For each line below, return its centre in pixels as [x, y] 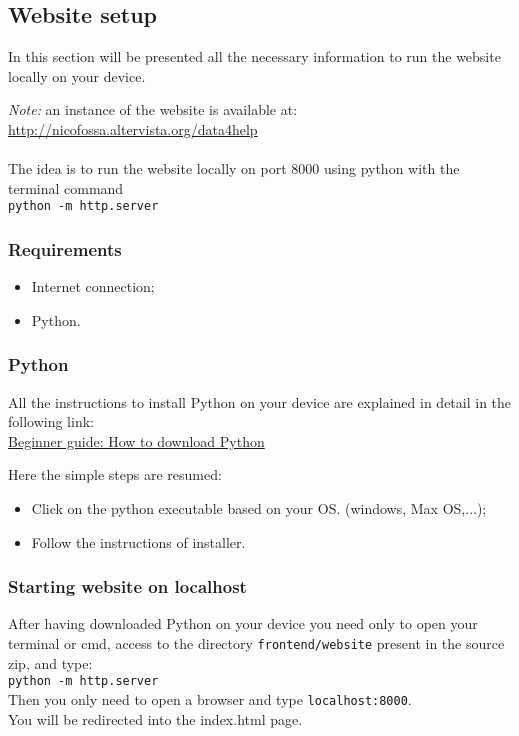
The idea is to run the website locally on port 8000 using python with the [234, 168]
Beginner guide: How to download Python [136, 440]
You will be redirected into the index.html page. [155, 718]
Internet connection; [93, 286]
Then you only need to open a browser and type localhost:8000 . [210, 698]
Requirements [65, 248]
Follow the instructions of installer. [138, 541]
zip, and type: [50, 662]
